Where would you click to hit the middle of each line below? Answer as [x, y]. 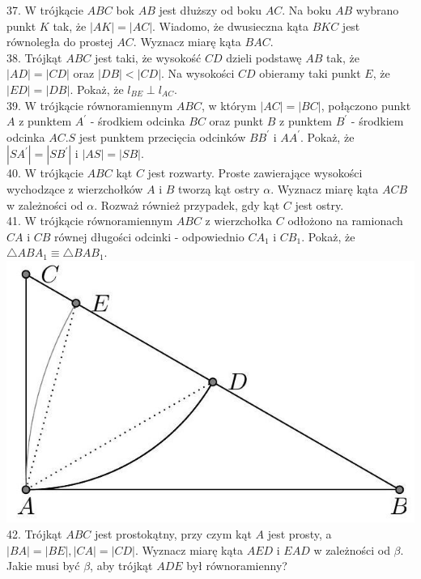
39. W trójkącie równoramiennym [90, 105]
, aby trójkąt [121, 566]
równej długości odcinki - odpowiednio [149, 236]
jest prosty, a [300, 533]
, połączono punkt [366, 105]
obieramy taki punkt [310, 73]
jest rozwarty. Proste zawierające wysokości [255, 173]
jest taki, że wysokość [148, 57]
